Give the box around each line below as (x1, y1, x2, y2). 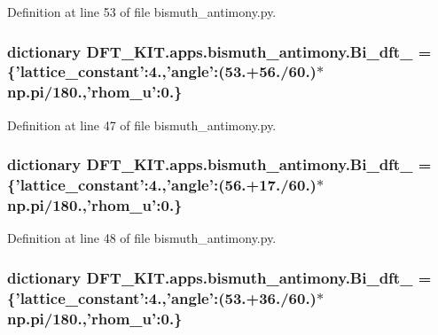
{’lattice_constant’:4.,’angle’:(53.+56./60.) (7, 60, 317, 82)
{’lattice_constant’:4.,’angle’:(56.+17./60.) (7, 174, 317, 196)
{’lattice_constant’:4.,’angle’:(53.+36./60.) (7, 286, 317, 308)
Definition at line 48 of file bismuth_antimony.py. (7, 229, 277, 247)
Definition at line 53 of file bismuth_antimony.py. (7, 3, 277, 20)
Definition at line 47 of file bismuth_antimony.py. (7, 115, 277, 134)
